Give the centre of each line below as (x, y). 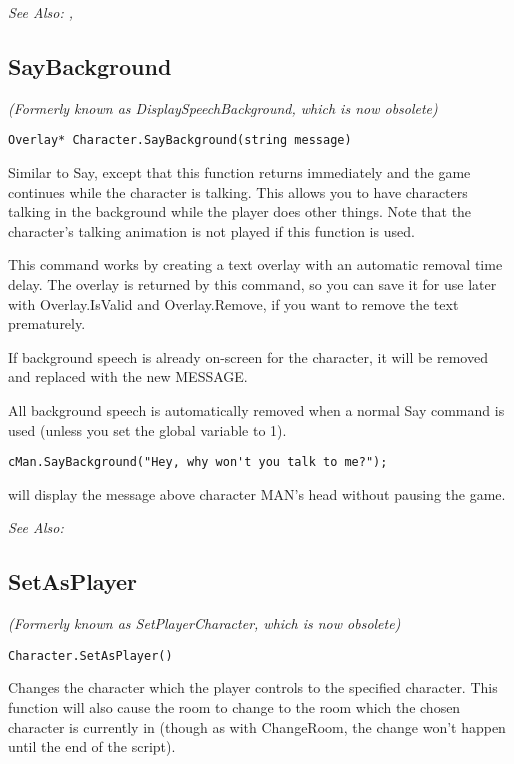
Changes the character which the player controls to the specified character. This (253, 687)
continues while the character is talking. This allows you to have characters (238, 191)
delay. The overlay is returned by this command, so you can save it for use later (252, 284)
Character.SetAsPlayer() (90, 655)
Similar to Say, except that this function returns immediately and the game (239, 172)
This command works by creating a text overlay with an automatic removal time (255, 264)
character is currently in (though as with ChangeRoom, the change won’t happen (257, 726)
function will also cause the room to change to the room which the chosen (234, 707)
